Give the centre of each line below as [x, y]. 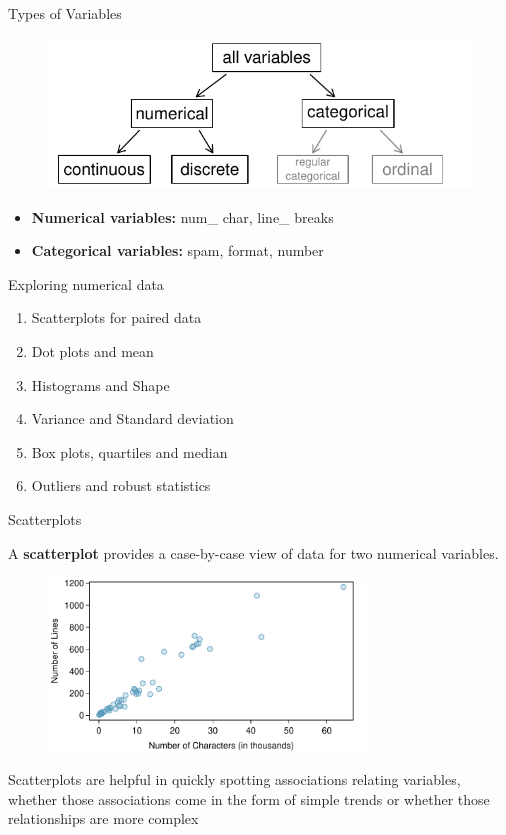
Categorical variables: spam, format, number [177, 250]
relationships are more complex [103, 818]
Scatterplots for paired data [116, 317]
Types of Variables [65, 13]
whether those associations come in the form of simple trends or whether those [249, 798]
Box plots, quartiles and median [129, 451]
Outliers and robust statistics [121, 485]
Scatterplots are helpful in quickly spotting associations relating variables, [234, 779]
